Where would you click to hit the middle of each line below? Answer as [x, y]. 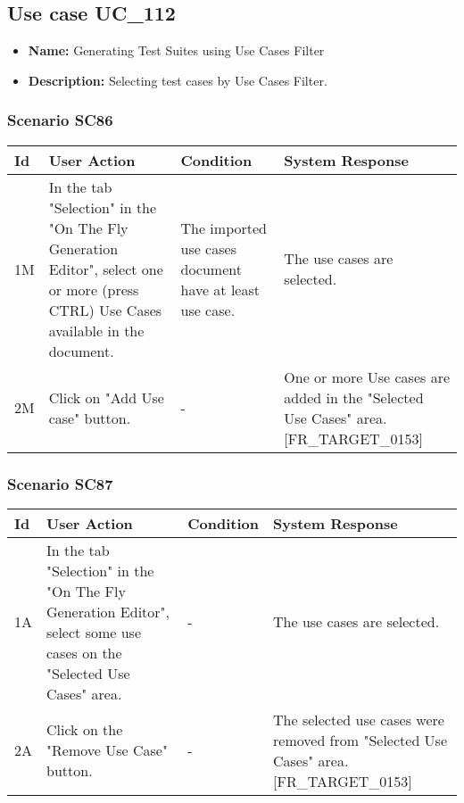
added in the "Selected [354, 397]
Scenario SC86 [60, 120]
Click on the [85, 730]
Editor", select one [106, 269]
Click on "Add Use [106, 397]
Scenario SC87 [60, 483]
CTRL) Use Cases [105, 310]
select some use [94, 632]
